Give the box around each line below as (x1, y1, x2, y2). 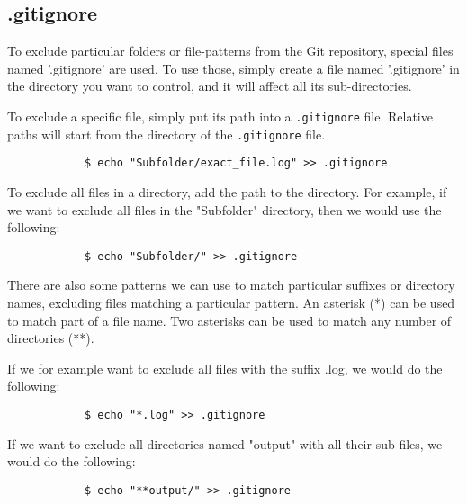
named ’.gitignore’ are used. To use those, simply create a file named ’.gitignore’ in (7, 58, 460, 77)
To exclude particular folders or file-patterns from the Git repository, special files (7, 41, 454, 60)
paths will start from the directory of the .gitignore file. (7, 124, 326, 143)
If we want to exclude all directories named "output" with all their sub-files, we (7, 434, 443, 453)
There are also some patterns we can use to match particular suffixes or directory (7, 275, 455, 294)
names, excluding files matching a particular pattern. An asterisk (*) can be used (7, 292, 455, 311)
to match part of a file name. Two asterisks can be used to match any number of (7, 310, 452, 329)
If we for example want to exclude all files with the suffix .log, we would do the (7, 358, 443, 377)
